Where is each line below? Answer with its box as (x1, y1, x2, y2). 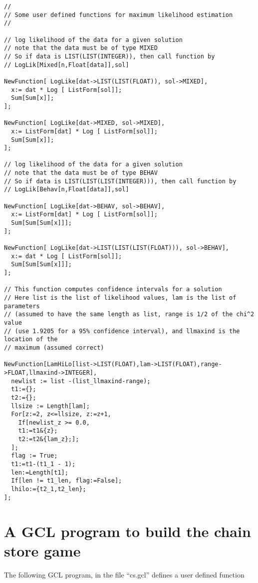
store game (4, 540, 81, 561)
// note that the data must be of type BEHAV (4, 169, 158, 177)
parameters (4, 302, 40, 310)
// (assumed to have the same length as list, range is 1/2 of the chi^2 (4, 311, 255, 318)
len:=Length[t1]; (11, 469, 68, 476)
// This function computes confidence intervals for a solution (4, 286, 222, 293)
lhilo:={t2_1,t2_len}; (11, 486, 86, 493)
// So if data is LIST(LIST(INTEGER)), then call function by (4, 52, 215, 60)
